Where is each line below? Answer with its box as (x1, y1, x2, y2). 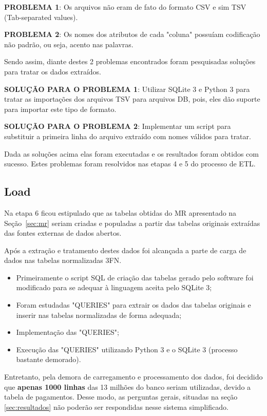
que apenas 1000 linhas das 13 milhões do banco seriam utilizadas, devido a (4, 381, 251, 392)
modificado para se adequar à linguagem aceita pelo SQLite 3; (16, 282, 212, 293)
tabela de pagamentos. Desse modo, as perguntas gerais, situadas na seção (4, 391, 238, 402)
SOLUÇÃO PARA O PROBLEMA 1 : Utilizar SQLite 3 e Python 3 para (4, 83, 250, 94)
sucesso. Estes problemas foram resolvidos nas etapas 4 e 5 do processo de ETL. (4, 158, 256, 169)
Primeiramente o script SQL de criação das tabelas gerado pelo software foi (16, 272, 254, 282)
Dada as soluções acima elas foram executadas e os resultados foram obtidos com (4, 148, 259, 159)
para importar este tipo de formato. (4, 103, 117, 114)
